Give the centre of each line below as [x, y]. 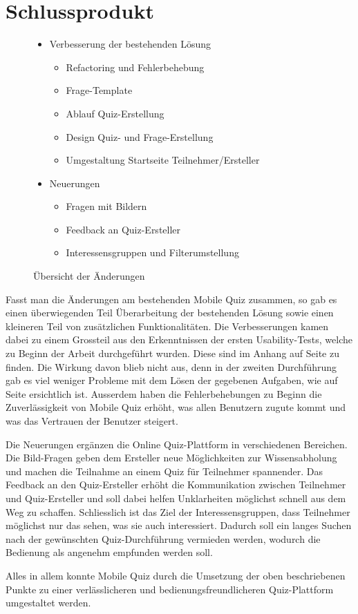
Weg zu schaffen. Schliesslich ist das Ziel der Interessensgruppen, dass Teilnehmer [178, 511]
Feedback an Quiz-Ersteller [123, 229]
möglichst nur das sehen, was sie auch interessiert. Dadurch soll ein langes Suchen [179, 525]
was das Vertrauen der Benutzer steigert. [92, 421]
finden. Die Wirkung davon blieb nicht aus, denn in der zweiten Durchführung [171, 366]
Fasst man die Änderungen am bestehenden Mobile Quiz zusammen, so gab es [171, 299]
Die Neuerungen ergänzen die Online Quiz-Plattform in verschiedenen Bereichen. [177, 444]
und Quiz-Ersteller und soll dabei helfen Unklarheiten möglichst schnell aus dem [176, 498]
